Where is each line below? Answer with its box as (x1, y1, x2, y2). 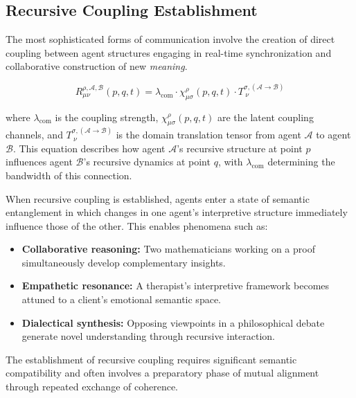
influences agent (6, 154, 73, 169)
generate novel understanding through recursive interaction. (21, 329, 275, 343)
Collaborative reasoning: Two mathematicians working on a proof (21, 242, 315, 256)
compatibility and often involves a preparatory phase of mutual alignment (6, 365, 319, 380)
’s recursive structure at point (177, 141, 303, 155)
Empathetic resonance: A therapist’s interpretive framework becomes (21, 278, 330, 293)
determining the (267, 154, 335, 169)
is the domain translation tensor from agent (116, 127, 301, 142)
